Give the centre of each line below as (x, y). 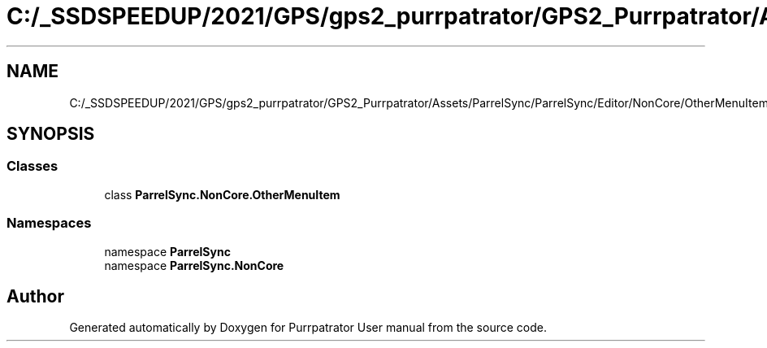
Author (35, 296)
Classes (32, 166)
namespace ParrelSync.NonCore (194, 265)
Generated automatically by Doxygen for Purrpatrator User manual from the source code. (308, 328)
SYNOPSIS (51, 134)
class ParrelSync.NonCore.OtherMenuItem (222, 194)
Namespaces (49, 223)
